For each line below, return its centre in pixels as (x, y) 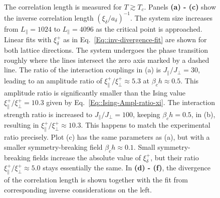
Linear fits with (28, 39)
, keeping (147, 114)
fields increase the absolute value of (87, 157)
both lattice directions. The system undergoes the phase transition (106, 50)
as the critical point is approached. (149, 28)
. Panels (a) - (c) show (180, 6)
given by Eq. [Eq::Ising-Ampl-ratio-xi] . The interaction (131, 102)
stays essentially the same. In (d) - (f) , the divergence (127, 168)
